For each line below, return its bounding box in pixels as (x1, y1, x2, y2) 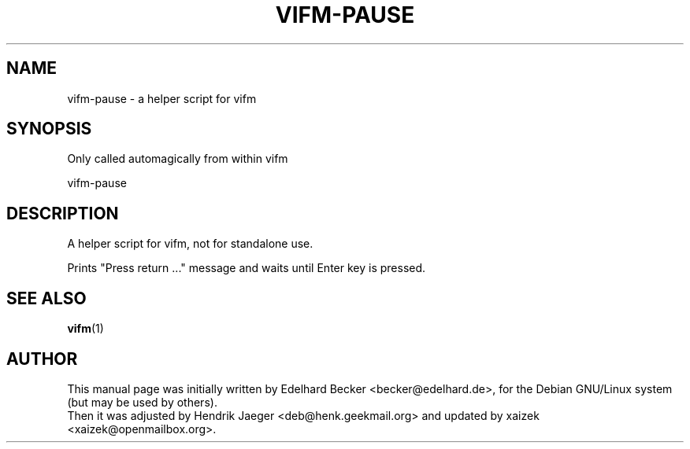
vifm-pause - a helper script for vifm (67, 91, 257, 105)
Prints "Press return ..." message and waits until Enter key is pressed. (67, 261, 426, 275)
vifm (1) (67, 322, 104, 336)
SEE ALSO (6, 288, 87, 308)
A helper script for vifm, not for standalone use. (67, 237, 313, 251)
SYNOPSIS (6, 119, 92, 139)
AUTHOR (6, 348, 78, 369)
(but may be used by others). (67, 395, 217, 409)
